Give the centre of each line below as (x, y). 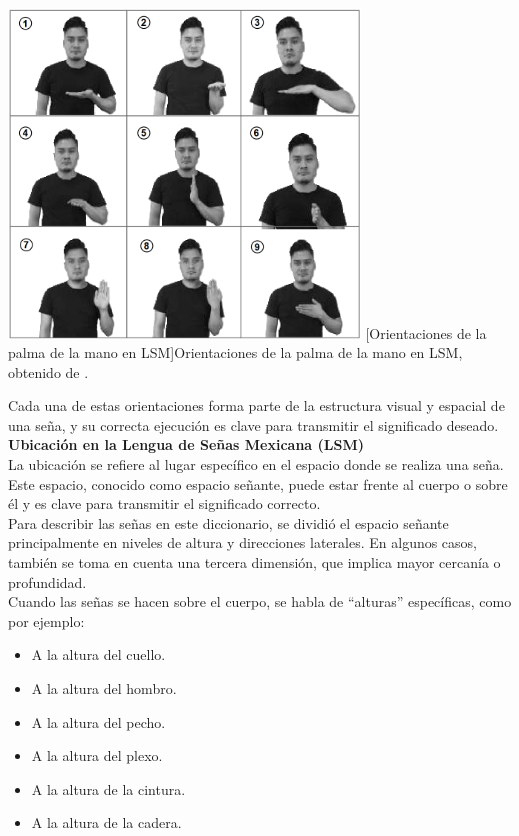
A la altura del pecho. (98, 721)
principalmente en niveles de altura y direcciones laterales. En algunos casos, (243, 542)
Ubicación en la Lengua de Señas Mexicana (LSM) (186, 444)
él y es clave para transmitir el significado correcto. (164, 503)
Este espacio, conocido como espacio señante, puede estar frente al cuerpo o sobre (258, 483)
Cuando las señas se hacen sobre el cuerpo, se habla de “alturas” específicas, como (260, 601)
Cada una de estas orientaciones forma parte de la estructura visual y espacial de (256, 405)
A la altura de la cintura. (108, 788)
